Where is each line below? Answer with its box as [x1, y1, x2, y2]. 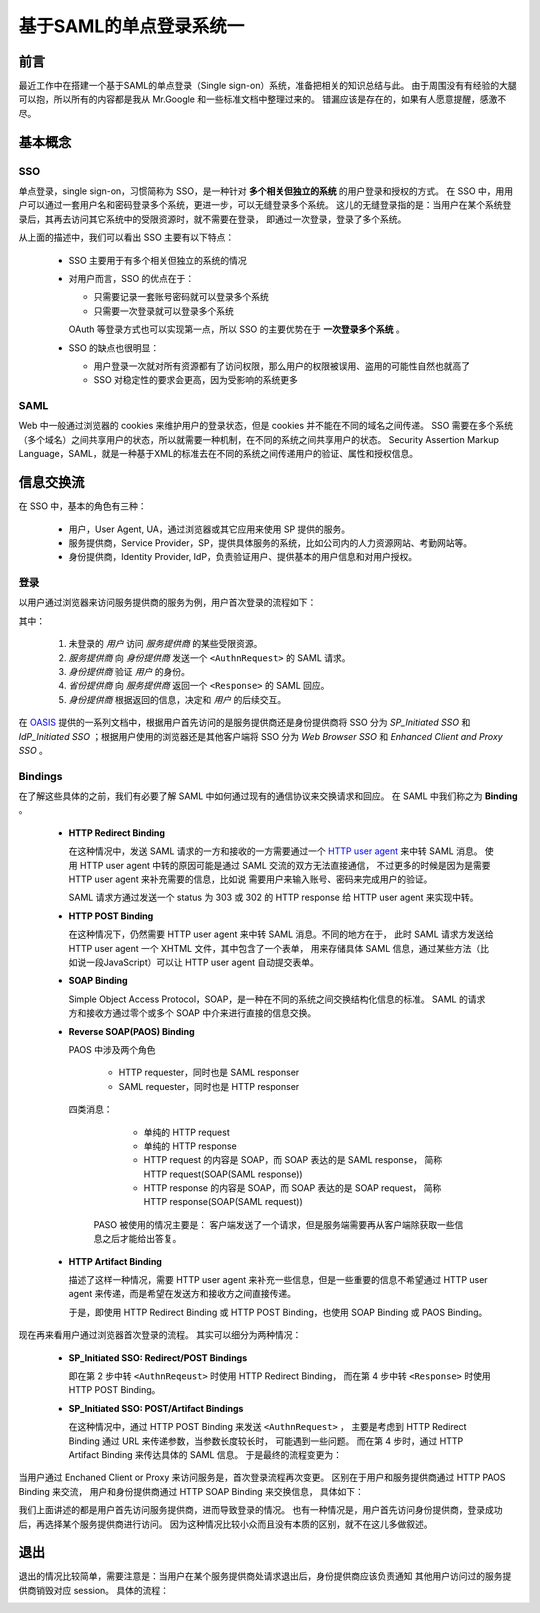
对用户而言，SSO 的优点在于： [68, 272, 195, 284]
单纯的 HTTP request [143, 1126, 230, 1138]
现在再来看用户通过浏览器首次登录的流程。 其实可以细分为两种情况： [18, 1329, 302, 1341]
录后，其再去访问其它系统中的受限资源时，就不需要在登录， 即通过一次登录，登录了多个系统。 [18, 213, 407, 225]
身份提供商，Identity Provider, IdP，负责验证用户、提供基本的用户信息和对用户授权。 [68, 551, 418, 563]
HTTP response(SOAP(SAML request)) [143, 1196, 304, 1208]
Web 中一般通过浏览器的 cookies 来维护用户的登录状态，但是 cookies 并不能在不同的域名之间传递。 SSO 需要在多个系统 [18, 420, 514, 432]
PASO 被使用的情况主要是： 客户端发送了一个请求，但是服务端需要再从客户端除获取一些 [93, 1218, 455, 1230]
